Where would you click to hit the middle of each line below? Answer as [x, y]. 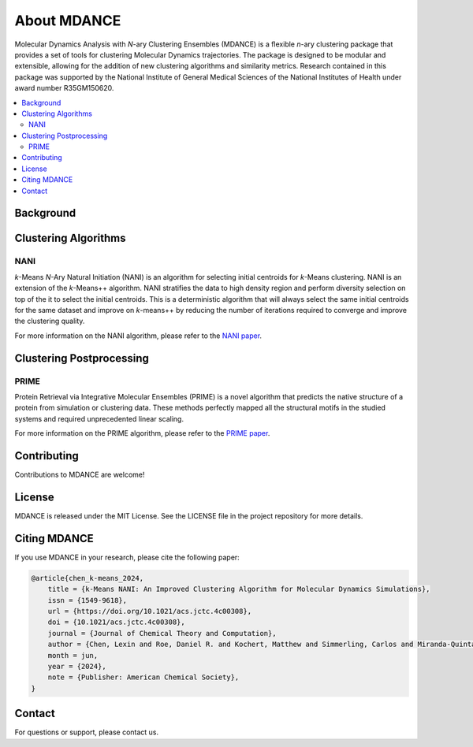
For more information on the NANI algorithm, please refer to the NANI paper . [138, 336]
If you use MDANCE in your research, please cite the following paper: [127, 557]
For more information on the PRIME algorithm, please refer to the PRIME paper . [142, 433]
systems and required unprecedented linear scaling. [99, 418]
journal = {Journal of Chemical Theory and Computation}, [162, 633]
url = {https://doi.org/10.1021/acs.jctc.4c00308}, [150, 611]
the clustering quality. [50, 321]
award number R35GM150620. [64, 88]
